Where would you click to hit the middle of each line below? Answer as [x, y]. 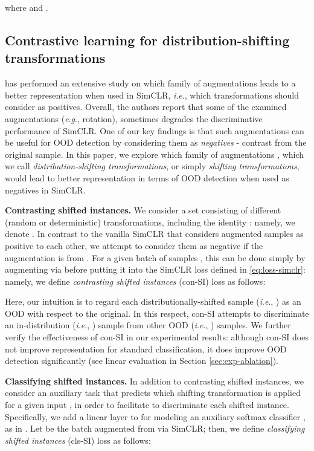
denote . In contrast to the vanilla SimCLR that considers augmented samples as [154, 234]
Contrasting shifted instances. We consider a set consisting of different [143, 210]
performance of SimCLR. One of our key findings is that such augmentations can [155, 130]
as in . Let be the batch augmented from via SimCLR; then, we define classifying [155, 428]
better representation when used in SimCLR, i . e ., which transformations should [152, 95]
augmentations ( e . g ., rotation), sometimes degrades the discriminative [134, 118]
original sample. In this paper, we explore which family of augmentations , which [155, 154]
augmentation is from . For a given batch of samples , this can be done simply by [155, 257]
